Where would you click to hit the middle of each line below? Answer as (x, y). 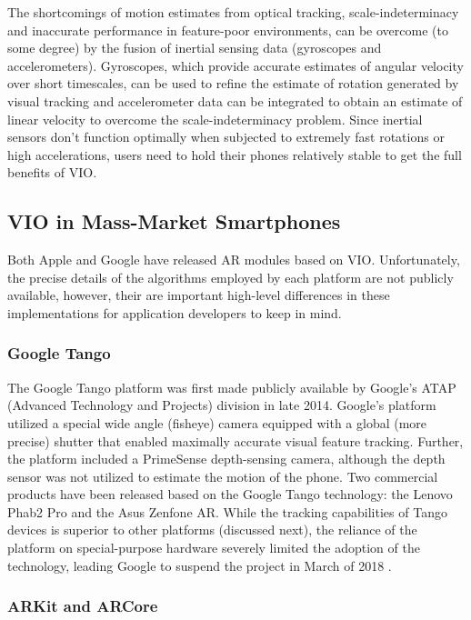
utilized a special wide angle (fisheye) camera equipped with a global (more (217, 422)
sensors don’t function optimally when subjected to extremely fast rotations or (226, 137)
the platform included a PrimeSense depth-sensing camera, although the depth (226, 459)
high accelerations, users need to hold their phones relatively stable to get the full (235, 154)
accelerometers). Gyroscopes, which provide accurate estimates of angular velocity (235, 65)
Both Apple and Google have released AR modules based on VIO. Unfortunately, (234, 260)
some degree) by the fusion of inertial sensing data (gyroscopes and (195, 48)
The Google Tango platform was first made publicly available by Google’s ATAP (232, 387)
